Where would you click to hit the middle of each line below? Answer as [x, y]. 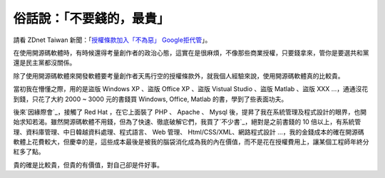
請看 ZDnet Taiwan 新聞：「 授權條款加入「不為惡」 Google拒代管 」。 [112, 40]
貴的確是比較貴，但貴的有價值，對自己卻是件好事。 [88, 164]
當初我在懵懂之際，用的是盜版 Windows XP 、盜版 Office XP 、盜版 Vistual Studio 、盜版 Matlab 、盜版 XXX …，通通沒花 [191, 89]
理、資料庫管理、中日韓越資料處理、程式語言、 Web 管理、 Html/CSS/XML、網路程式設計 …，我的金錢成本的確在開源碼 [189, 132]
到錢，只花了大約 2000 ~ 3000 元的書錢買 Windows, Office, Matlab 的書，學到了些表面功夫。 [150, 99]
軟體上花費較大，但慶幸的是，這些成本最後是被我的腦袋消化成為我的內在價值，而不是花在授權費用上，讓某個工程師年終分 [191, 142]
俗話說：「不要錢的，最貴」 [92, 19]
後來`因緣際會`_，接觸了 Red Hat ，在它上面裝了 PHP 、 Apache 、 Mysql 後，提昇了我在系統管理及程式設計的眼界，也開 [190, 112]
